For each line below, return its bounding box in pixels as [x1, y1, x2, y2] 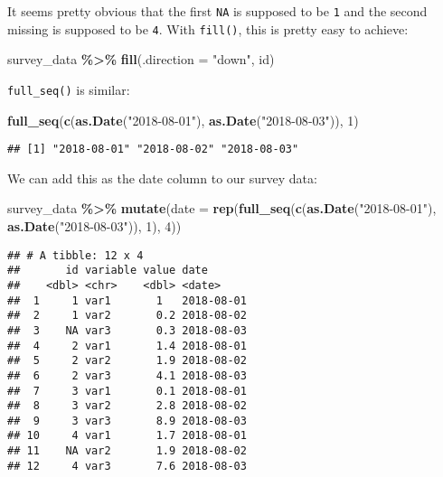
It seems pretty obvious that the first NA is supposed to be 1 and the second [7, 2, 428, 20]
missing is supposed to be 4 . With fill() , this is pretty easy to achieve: [7, 19, 409, 38]
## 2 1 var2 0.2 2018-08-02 [7, 309, 247, 323]
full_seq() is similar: [7, 79, 130, 98]
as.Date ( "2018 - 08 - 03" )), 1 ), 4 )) [7, 217, 182, 235]
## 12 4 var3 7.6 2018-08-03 [7, 459, 247, 472]
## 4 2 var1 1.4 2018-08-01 [7, 339, 247, 352]
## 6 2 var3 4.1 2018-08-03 [7, 369, 247, 382]
